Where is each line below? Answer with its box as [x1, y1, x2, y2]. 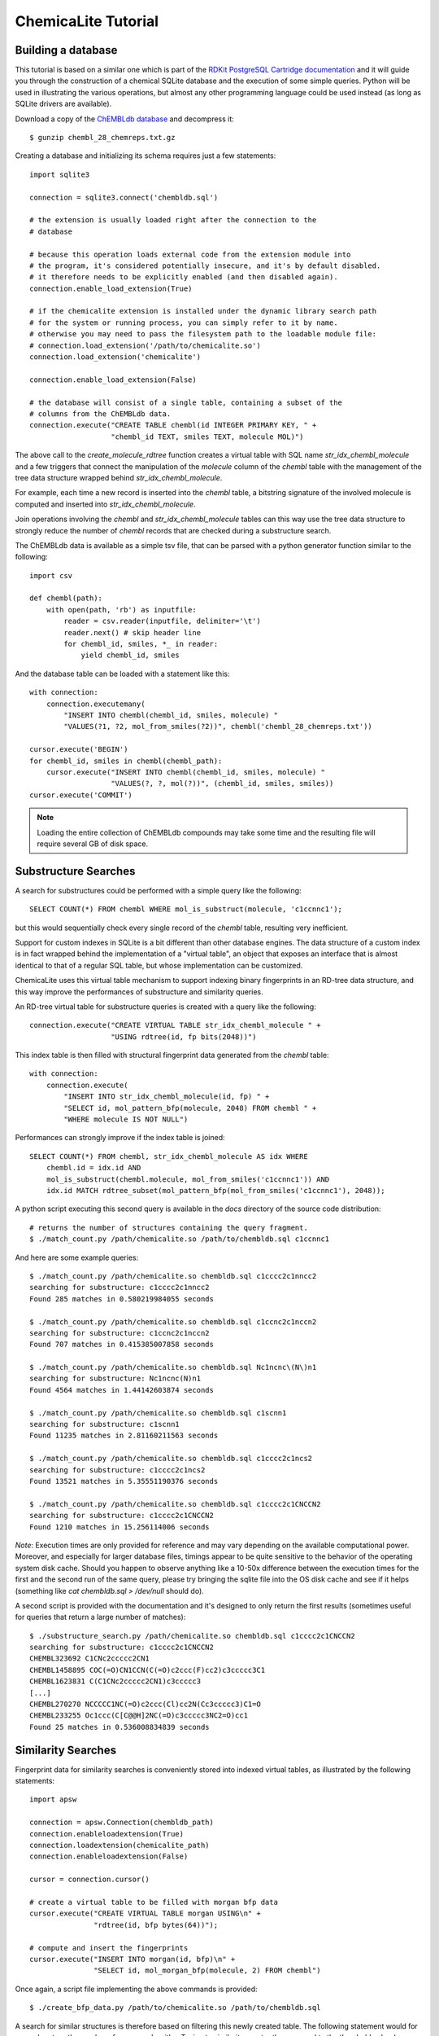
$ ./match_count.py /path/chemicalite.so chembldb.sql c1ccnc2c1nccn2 [29, 1317, 317, 1327]
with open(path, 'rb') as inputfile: [46, 605, 197, 614]
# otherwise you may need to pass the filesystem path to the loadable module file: [29, 330, 377, 339]
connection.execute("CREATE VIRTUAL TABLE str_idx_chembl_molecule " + [29, 1020, 321, 1030]
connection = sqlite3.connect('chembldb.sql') [29, 192, 219, 202]
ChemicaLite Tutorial [15, 12, 159, 30]
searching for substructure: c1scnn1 [29, 1419, 180, 1429]
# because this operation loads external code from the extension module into [29, 249, 351, 259]
